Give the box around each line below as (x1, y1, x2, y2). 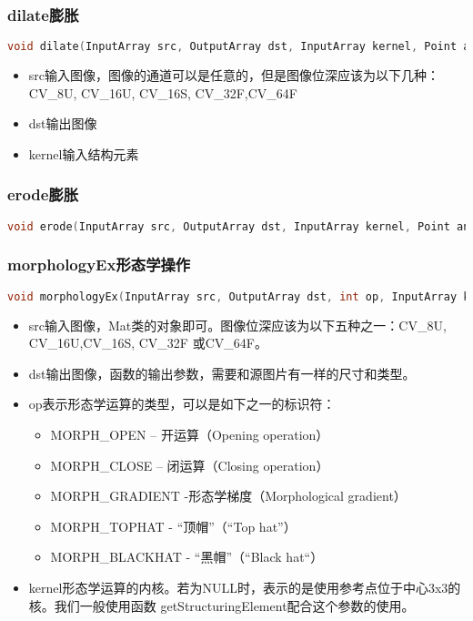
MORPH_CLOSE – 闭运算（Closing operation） (50, 455, 329, 474)
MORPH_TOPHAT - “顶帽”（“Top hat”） (50, 516, 297, 535)
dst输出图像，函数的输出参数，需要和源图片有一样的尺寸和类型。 (28, 363, 416, 382)
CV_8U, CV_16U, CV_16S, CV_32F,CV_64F (28, 83, 297, 102)
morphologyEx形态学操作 (7, 253, 191, 276)
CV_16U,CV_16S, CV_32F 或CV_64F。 (28, 333, 267, 352)
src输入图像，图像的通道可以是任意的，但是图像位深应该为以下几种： (28, 66, 440, 85)
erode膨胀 (7, 183, 79, 206)
